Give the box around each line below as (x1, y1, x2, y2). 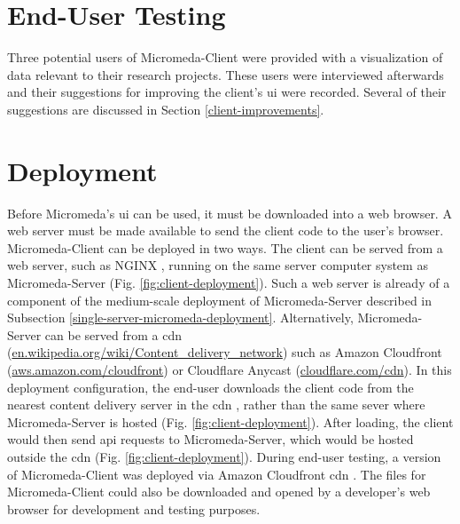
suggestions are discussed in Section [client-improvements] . (7, 99, 324, 118)
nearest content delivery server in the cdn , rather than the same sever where (7, 395, 425, 414)
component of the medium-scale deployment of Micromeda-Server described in (7, 290, 433, 309)
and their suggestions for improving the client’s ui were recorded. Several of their (7, 83, 447, 101)
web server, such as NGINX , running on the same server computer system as (7, 256, 428, 274)
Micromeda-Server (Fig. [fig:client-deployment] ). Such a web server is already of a (7, 274, 450, 291)
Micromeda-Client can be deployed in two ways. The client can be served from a (7, 238, 443, 257)
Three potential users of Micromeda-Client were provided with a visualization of (7, 48, 443, 67)
